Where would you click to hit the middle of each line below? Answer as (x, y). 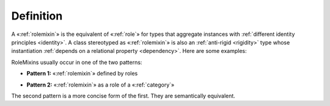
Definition (37, 16)
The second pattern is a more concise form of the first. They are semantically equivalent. (123, 96)
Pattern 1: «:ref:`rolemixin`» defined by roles (82, 74)
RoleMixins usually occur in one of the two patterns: (77, 62)
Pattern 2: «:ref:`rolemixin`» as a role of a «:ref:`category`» (101, 85)
